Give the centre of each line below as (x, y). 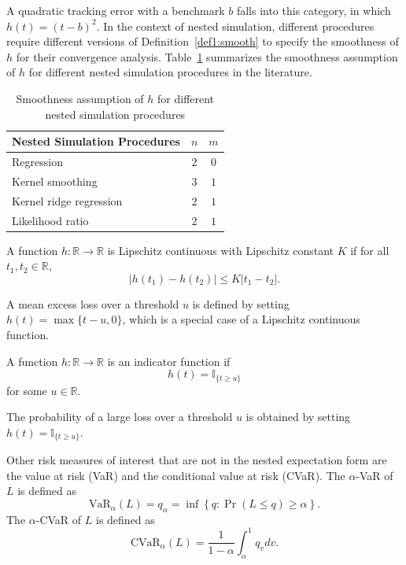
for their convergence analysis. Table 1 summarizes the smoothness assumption (207, 56)
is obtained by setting (298, 417)
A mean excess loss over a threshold (93, 303)
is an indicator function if (169, 361)
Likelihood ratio (50, 220)
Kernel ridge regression (67, 200)
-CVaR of (59, 519)
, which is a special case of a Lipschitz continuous (241, 319)
